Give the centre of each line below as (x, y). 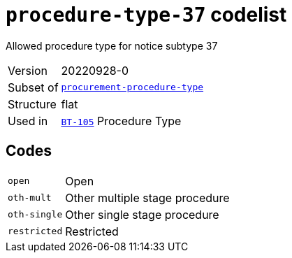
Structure (32, 104)
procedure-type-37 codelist (146, 15)
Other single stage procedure (142, 214)
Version (28, 70)
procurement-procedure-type (132, 87)
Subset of (33, 87)
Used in (28, 121)
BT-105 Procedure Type (121, 121)
